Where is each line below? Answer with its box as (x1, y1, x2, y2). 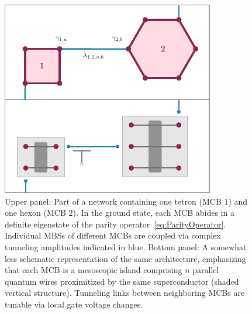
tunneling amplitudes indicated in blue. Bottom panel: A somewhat (5, 240, 247, 253)
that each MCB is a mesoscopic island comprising (5, 264, 182, 276)
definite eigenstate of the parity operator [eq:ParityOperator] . (5, 218, 226, 230)
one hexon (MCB (5, 206, 66, 219)
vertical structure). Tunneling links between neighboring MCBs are (5, 287, 245, 299)
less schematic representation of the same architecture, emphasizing (5, 252, 246, 264)
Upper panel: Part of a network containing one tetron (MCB (5, 195, 222, 207)
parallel (192, 264, 219, 276)
